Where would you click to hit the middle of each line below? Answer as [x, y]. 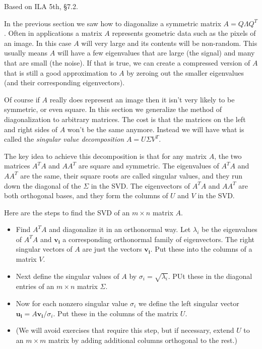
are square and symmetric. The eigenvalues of [149, 166]
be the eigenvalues [229, 229]
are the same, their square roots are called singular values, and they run [132, 175]
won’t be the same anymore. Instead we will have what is [156, 129]
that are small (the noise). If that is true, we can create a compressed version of [127, 62]
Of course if [22, 99]
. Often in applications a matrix [53, 33]
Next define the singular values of [68, 276]
